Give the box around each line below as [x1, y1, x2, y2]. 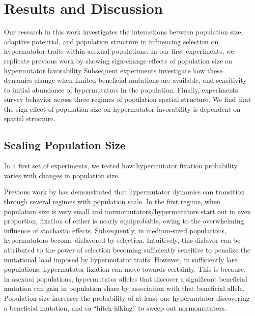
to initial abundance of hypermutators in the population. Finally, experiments [4, 84, 238, 95]
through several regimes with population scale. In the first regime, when [4, 196, 221, 207]
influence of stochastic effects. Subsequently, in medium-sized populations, [4, 225, 227, 235]
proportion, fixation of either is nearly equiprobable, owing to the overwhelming [4, 216, 244, 226]
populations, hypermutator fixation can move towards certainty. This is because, [4, 264, 246, 274]
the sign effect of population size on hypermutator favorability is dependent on [4, 103, 241, 114]
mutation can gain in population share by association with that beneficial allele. [4, 283, 245, 293]
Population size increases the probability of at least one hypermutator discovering [4, 292, 250, 303]
